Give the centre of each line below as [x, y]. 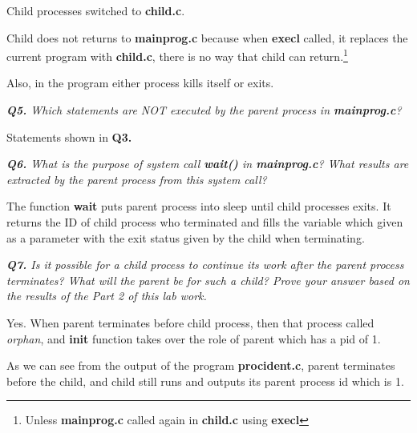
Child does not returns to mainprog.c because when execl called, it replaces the [207, 37]
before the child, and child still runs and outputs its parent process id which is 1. [205, 381]
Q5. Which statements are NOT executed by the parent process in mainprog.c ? [204, 110]
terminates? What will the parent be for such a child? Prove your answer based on [208, 280]
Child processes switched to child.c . [96, 10]
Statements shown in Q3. [69, 136]
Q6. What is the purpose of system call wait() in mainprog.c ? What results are [208, 164]
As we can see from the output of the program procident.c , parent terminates [201, 365]
